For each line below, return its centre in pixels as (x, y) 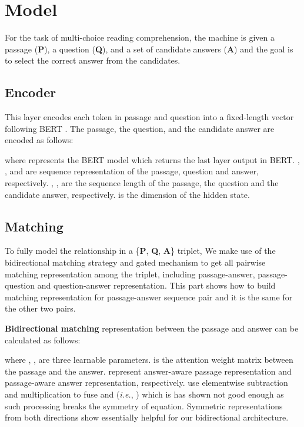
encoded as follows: (39, 140)
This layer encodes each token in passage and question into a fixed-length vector (149, 117)
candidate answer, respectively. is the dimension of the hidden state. (127, 194)
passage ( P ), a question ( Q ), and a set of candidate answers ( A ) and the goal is (149, 49)
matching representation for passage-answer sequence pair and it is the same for (149, 297)
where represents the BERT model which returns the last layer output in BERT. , (152, 159)
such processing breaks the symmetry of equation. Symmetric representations (144, 406)
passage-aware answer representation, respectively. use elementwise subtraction (146, 383)
